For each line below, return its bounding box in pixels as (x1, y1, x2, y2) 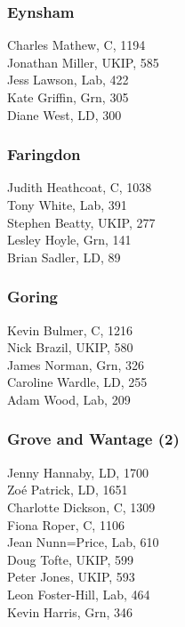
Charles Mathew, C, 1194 (7, 36, 146, 54)
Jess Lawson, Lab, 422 (7, 70, 129, 89)
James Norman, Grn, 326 (7, 355, 145, 374)
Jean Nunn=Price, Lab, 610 (7, 533, 159, 551)
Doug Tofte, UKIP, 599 (7, 550, 133, 568)
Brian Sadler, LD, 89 (7, 247, 121, 266)
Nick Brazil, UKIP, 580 (7, 338, 133, 357)
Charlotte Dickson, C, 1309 (7, 497, 156, 516)
